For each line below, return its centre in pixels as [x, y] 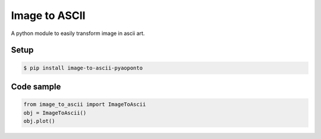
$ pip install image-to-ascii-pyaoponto [83, 68]
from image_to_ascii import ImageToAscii [85, 105]
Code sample [36, 86]
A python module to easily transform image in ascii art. [78, 33]
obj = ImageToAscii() [55, 113]
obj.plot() [39, 121]
